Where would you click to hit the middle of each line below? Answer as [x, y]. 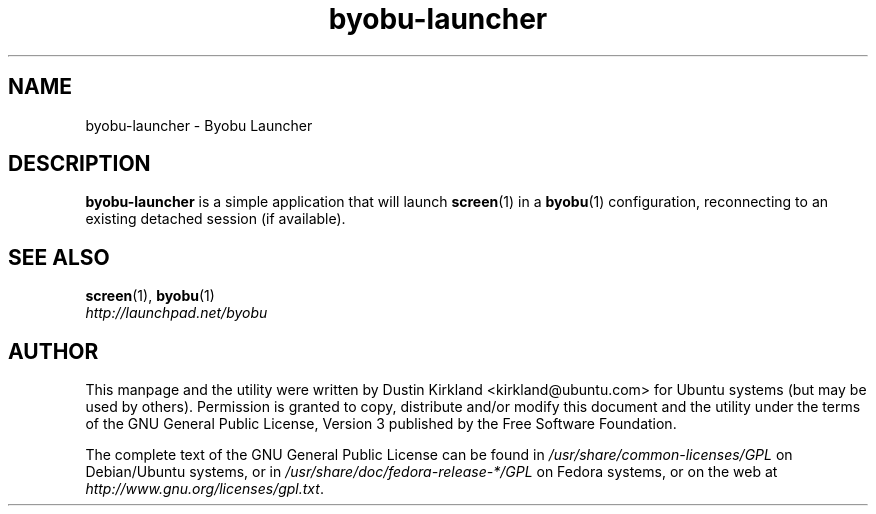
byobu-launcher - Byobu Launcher [199, 125]
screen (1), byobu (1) [150, 296]
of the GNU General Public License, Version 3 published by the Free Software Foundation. [381, 424]
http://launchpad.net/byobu [176, 313]
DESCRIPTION [79, 164]
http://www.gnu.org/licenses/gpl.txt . [204, 489]
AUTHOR [53, 351]
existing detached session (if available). [215, 219]
